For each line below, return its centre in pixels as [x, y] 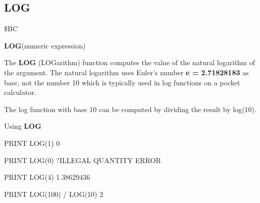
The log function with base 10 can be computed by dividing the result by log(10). [130, 109]
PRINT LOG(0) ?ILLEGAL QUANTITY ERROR [83, 160]
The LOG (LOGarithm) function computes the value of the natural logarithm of [129, 62]
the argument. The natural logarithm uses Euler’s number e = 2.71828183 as [126, 72]
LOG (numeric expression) [45, 45]
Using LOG [23, 126]
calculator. [20, 92]
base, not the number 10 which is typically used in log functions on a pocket [122, 82]
